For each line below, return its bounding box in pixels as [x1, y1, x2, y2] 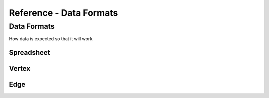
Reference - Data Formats [9, 7, 118, 18]
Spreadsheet [9, 49, 50, 57]
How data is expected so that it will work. [9, 36, 94, 42]
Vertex [9, 64, 31, 73]
